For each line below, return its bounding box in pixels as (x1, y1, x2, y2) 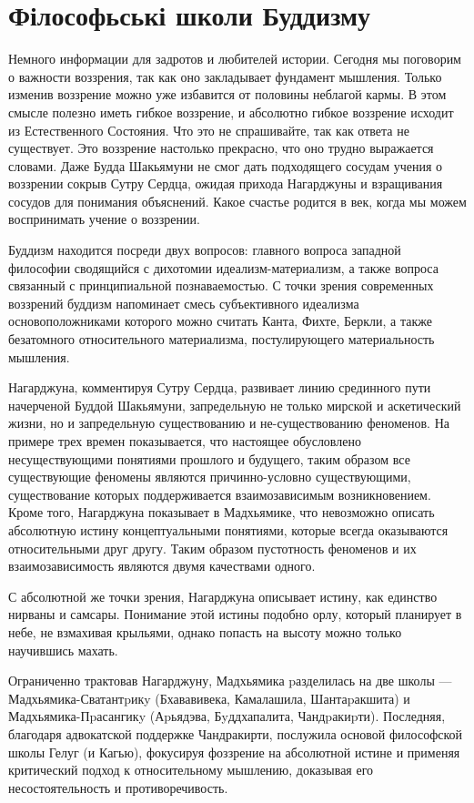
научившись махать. (8, 640, 118, 659)
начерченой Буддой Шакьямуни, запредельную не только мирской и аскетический (8, 395, 461, 414)
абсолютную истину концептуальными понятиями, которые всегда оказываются (8, 520, 449, 539)
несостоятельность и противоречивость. (8, 778, 228, 797)
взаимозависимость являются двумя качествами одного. (8, 556, 316, 575)
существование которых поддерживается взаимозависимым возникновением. (8, 484, 431, 503)
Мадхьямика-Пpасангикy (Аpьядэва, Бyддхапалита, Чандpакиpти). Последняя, (8, 706, 446, 726)
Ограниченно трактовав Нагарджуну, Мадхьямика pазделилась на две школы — (8, 671, 452, 690)
